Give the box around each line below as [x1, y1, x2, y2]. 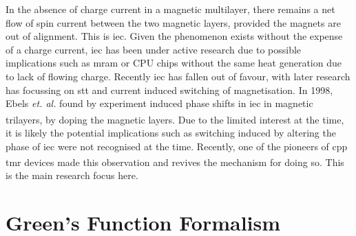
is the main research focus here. [6, 168, 138, 182]
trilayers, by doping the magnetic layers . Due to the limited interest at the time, [6, 112, 344, 126]
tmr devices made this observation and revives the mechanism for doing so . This [6, 154, 344, 169]
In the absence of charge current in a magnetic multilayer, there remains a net [6, 2, 335, 16]
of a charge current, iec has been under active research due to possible [6, 42, 302, 56]
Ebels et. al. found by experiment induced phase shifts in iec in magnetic [6, 96, 313, 110]
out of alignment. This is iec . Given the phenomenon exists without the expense [6, 29, 343, 43]
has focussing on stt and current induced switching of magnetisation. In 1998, [6, 82, 333, 97]
